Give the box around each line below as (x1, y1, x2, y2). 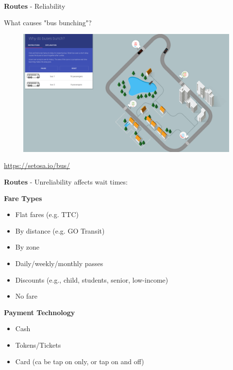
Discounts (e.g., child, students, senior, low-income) (15, 274, 168, 285)
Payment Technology (4, 307, 75, 317)
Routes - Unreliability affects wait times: (4, 177, 128, 187)
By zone (15, 242, 39, 252)
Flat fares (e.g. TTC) (15, 209, 79, 219)
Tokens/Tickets (15, 339, 61, 350)
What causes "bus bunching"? (4, 17, 92, 27)
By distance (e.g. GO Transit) (15, 225, 105, 235)
